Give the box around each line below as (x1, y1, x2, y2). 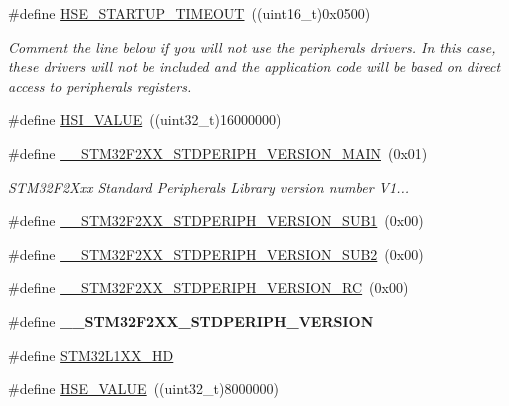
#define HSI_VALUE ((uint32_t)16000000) (8, 109, 282, 130)
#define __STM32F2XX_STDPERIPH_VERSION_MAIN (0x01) (8, 142, 428, 163)
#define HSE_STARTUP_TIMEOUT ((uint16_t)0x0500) (8, 3, 371, 23)
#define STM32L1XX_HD (8, 344, 174, 365)
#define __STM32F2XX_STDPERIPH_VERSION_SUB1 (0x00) (8, 210, 424, 231)
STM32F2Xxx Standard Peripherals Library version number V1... (8, 176, 410, 197)
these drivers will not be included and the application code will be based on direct (8, 56, 501, 77)
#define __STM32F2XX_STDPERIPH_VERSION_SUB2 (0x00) (8, 243, 424, 264)
